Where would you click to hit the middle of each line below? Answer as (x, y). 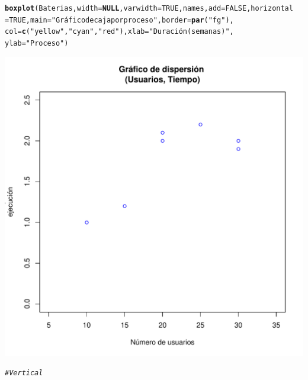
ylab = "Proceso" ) (37, 43)
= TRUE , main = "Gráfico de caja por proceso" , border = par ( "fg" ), (119, 20)
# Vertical (24, 373)
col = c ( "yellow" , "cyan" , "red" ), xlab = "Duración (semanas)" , (119, 32)
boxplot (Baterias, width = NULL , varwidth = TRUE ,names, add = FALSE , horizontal (149, 8)
